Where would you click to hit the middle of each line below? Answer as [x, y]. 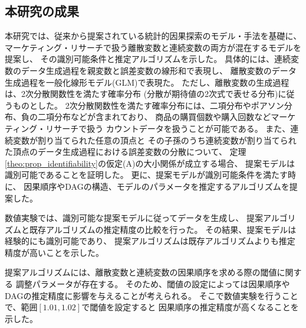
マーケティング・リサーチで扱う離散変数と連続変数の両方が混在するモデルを [153, 47]
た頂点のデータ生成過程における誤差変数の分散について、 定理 [126, 152]
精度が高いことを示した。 [54, 252]
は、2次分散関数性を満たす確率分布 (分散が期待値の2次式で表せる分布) [142, 94]
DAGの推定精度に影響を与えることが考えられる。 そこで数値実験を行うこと [152, 295]
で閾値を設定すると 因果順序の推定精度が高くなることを [190, 307]
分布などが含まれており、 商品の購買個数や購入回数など [162, 117]
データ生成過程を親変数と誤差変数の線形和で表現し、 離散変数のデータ [159, 70]
